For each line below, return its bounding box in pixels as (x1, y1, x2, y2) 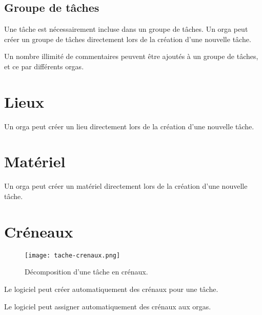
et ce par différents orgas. (4, 61, 84, 71)
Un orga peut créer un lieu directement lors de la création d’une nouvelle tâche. (4, 121, 254, 131)
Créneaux (4, 221, 73, 242)
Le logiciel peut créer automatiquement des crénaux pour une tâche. (4, 283, 218, 294)
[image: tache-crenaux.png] (25, 251, 120, 259)
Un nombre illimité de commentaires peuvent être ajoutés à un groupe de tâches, (4, 51, 258, 62)
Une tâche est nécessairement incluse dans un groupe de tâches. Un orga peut (4, 24, 248, 34)
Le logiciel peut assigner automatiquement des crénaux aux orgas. (4, 301, 211, 311)
